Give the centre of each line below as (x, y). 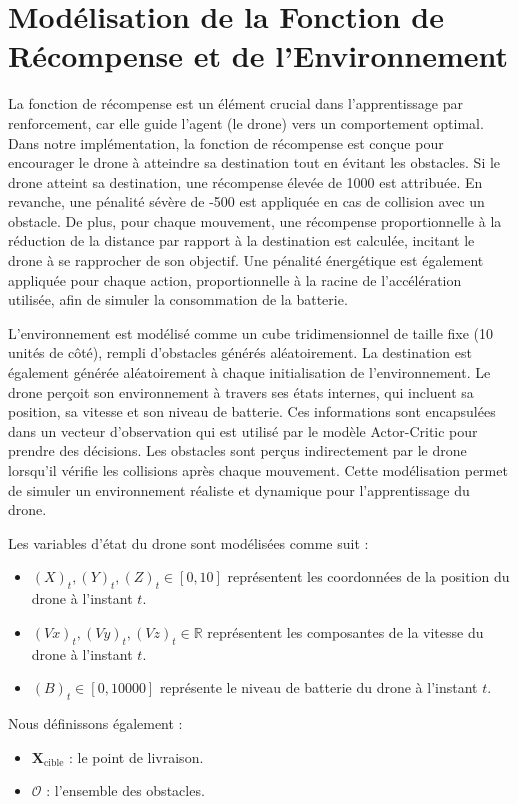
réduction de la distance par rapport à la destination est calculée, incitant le (241, 240)
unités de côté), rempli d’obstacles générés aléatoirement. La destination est (240, 352)
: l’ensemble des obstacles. (125, 790)
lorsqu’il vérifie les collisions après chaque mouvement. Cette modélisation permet (258, 470)
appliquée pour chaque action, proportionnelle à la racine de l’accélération (235, 279)
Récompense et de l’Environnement (258, 55)
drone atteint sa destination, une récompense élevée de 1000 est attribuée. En (245, 181)
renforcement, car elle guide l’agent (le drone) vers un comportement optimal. (246, 122)
